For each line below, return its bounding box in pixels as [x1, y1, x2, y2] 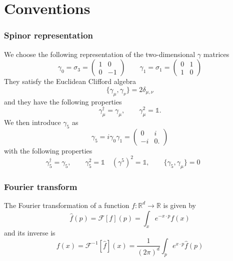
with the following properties [4, 145, 92, 155]
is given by [163, 199, 196, 210]
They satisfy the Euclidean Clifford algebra [4, 76, 136, 86]
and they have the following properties [4, 96, 122, 106]
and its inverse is [4, 227, 55, 238]
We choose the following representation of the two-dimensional [4, 48, 195, 59]
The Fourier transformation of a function [4, 199, 129, 210]
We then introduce [4, 117, 61, 127]
